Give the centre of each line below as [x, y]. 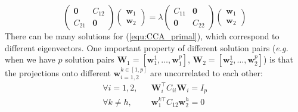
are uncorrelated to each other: [207, 73]
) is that [278, 59]
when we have [30, 59]
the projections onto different [58, 73]
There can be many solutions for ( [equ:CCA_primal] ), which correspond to [142, 36]
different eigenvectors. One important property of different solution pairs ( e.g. [147, 47]
